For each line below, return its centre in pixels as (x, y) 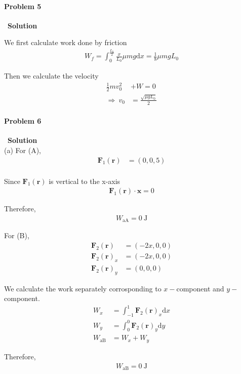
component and (200, 288)
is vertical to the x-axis (85, 181)
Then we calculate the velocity (51, 76)
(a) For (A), (23, 150)
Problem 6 (23, 121)
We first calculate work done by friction (66, 42)
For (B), (17, 235)
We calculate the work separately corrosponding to (83, 288)
